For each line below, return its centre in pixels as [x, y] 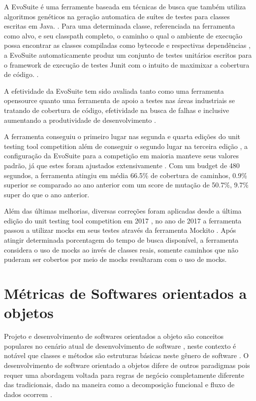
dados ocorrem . [28, 394]
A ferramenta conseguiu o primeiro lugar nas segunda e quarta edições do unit [122, 136]
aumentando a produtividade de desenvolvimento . [80, 120]
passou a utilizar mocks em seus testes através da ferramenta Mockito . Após [120, 230]
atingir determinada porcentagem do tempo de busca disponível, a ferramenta [121, 240]
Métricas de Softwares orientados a [126, 293]
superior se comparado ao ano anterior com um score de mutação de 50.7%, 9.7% [127, 185]
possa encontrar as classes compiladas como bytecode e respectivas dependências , [127, 45]
